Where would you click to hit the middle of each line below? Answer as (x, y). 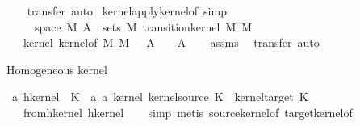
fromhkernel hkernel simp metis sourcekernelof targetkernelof (188, 112)
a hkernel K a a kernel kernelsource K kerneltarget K (160, 97)
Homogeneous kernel (57, 69)
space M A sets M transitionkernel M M (143, 26)
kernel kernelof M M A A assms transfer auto (171, 42)
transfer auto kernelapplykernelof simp (127, 10)
